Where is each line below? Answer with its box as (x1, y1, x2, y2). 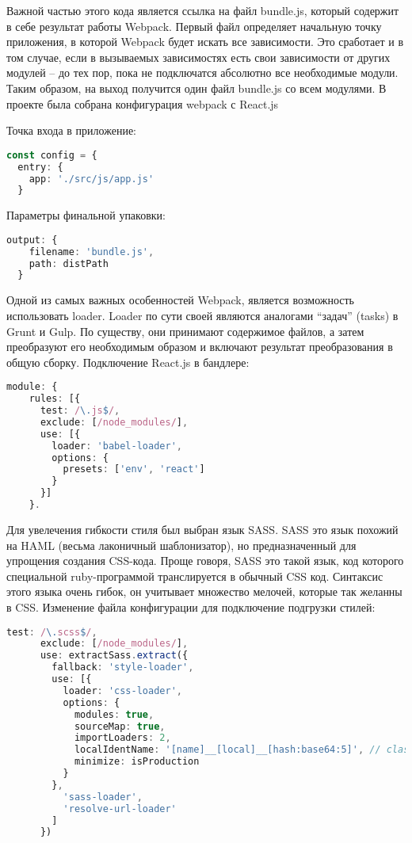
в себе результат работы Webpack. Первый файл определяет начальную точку (6, 17, 382, 34)
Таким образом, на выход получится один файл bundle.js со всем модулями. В (6, 79, 387, 96)
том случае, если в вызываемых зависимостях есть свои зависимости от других (6, 48, 391, 65)
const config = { (6, 149, 97, 161)
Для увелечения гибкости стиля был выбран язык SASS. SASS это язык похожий (6, 521, 399, 537)
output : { (6, 234, 58, 246)
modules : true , (74, 708, 154, 720)
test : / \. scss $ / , (6, 626, 97, 638)
